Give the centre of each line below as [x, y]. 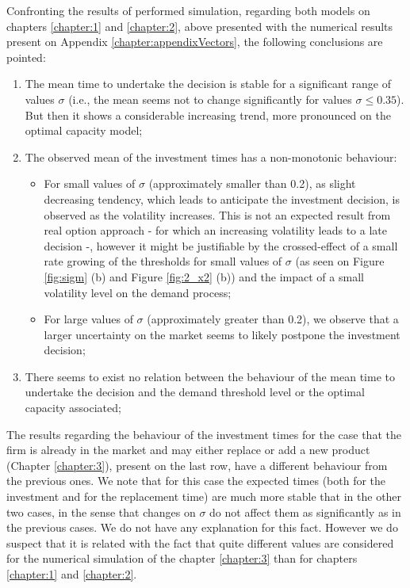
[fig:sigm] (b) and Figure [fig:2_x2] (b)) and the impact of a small [204, 276]
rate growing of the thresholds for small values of [163, 261]
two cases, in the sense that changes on [101, 512]
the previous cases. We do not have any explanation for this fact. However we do [202, 527]
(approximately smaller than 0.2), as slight [252, 183]
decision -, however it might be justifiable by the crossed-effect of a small [221, 245]
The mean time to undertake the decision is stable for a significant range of [208, 84]
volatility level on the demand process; [138, 292]
